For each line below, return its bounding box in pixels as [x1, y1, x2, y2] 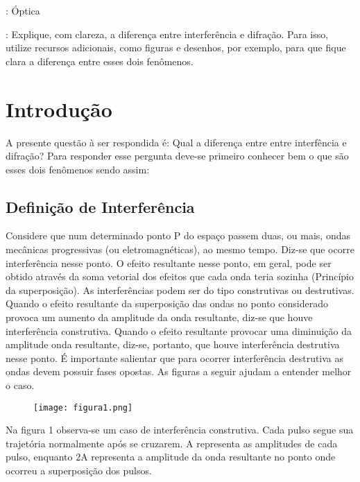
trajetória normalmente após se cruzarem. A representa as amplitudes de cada [6, 436, 338, 450]
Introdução [6, 94, 112, 123]
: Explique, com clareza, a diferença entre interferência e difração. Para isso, [6, 26, 329, 41]
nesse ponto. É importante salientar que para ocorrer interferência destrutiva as [6, 350, 344, 365]
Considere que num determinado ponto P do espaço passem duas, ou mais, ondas [6, 228, 351, 243]
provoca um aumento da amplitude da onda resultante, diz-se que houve [6, 310, 313, 325]
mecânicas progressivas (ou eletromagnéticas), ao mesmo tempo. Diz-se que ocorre [6, 242, 354, 257]
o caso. [6, 378, 35, 393]
